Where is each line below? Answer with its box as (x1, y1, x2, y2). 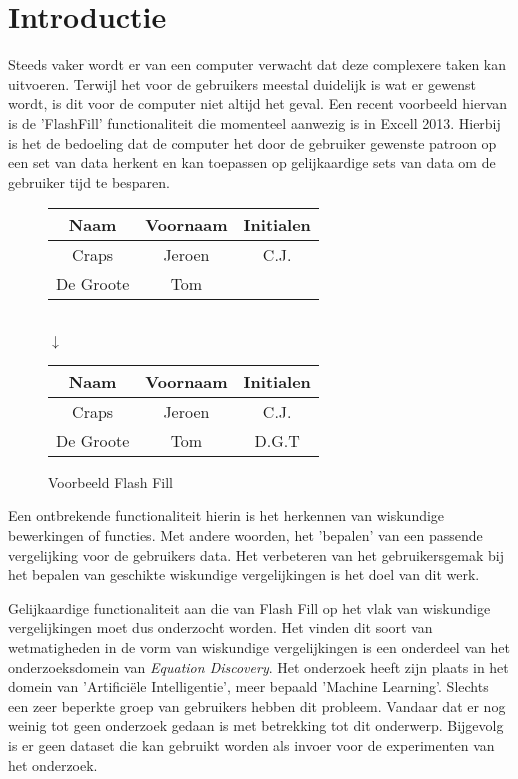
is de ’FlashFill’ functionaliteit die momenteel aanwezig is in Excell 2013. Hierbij (8, 112, 501, 133)
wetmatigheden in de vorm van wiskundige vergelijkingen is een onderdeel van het (8, 637, 510, 658)
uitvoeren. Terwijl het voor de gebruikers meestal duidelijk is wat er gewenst (8, 73, 476, 94)
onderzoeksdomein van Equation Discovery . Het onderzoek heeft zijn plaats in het (8, 656, 509, 677)
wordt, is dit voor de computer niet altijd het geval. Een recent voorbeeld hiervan (8, 93, 508, 114)
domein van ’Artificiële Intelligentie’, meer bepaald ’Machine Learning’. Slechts (8, 676, 489, 697)
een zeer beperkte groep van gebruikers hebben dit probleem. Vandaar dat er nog (8, 695, 506, 716)
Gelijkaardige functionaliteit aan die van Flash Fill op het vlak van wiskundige (8, 597, 491, 618)
